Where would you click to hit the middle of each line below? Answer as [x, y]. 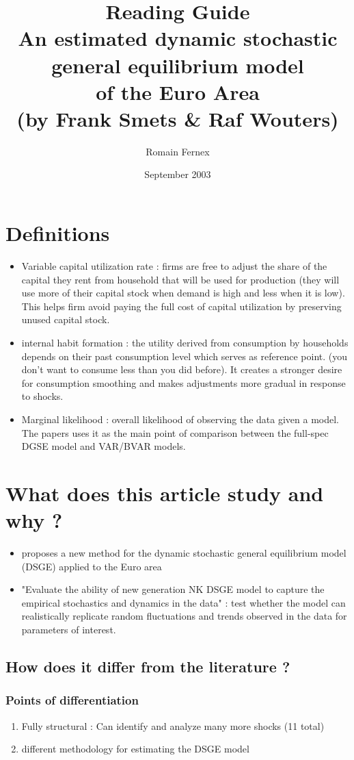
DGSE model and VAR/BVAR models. [104, 446]
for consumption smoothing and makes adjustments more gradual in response [183, 382]
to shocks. [42, 396]
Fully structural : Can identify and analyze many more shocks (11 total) [173, 725]
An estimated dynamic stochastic [178, 38]
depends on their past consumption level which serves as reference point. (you [185, 356]
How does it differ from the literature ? [148, 666]
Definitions [58, 233]
